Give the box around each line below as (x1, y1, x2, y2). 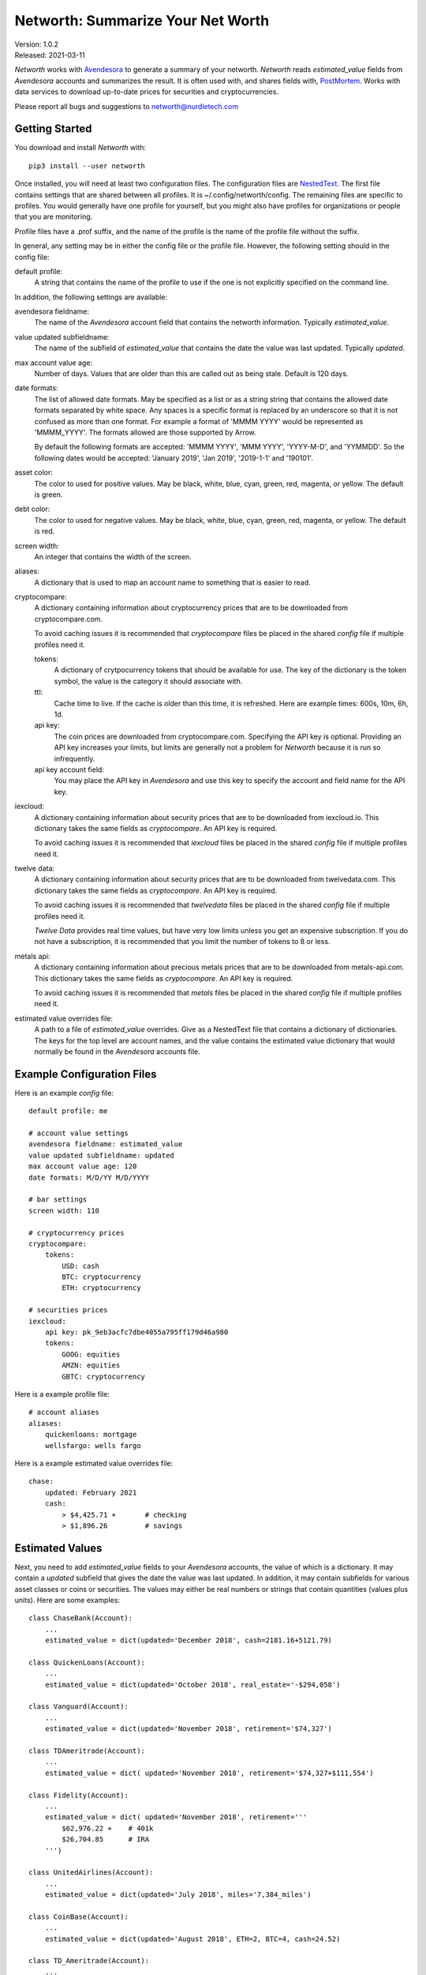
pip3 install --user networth (28, 161, 146, 170)
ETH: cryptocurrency (62, 1284, 141, 1292)
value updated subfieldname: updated (28, 1150, 175, 1160)
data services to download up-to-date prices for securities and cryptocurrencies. (14, 87, 279, 96)
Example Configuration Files (14, 1067, 157, 1081)
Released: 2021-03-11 (14, 50, 85, 59)
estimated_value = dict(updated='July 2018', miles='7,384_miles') (44, 1890, 312, 1899)
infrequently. (54, 754, 95, 763)
